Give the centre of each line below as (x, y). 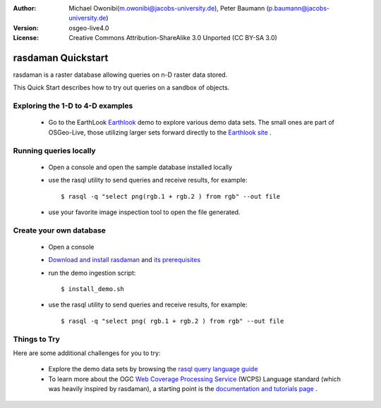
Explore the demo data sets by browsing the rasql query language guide (153, 369)
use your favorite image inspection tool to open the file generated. (144, 212)
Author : (25, 8)
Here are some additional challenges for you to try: (87, 353)
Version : (26, 27)
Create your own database (59, 230)
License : (26, 38)
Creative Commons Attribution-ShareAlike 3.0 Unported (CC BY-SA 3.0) (173, 38)
